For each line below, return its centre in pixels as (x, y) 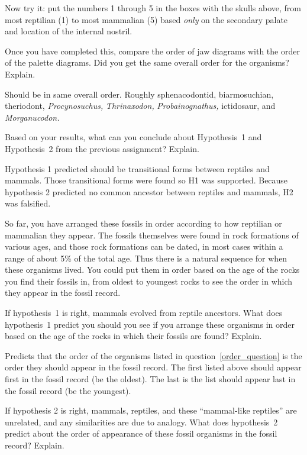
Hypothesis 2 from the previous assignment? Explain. (102, 148)
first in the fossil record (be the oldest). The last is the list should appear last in (150, 379)
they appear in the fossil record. (63, 293)
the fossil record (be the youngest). (68, 390)
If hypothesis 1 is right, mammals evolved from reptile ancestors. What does (144, 313)
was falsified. (28, 203)
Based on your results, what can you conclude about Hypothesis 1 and (133, 137)
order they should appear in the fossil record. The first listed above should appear (153, 367)
